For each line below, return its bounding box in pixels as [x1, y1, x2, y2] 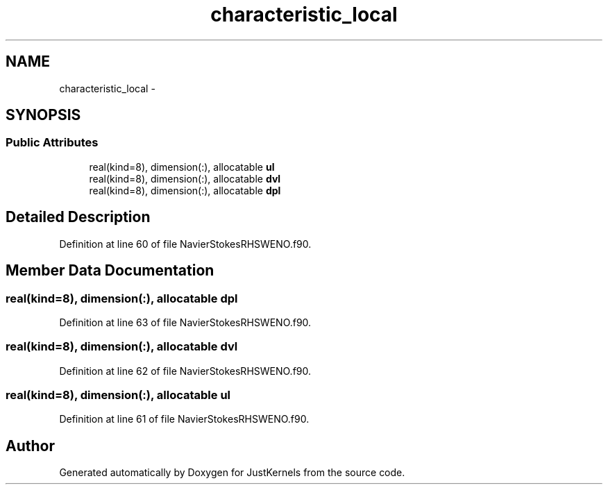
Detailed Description [6, 208, 151, 226]
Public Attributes [6, 135, 99, 150]
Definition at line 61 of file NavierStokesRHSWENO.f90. [59, 413, 310, 425]
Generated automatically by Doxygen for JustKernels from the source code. [59, 466, 405, 479]
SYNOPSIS [6, 106, 81, 124]
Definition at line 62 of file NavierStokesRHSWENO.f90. [59, 364, 312, 377]
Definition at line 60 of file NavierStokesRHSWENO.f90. [59, 237, 312, 250]
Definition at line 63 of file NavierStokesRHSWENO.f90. [59, 316, 312, 328]
